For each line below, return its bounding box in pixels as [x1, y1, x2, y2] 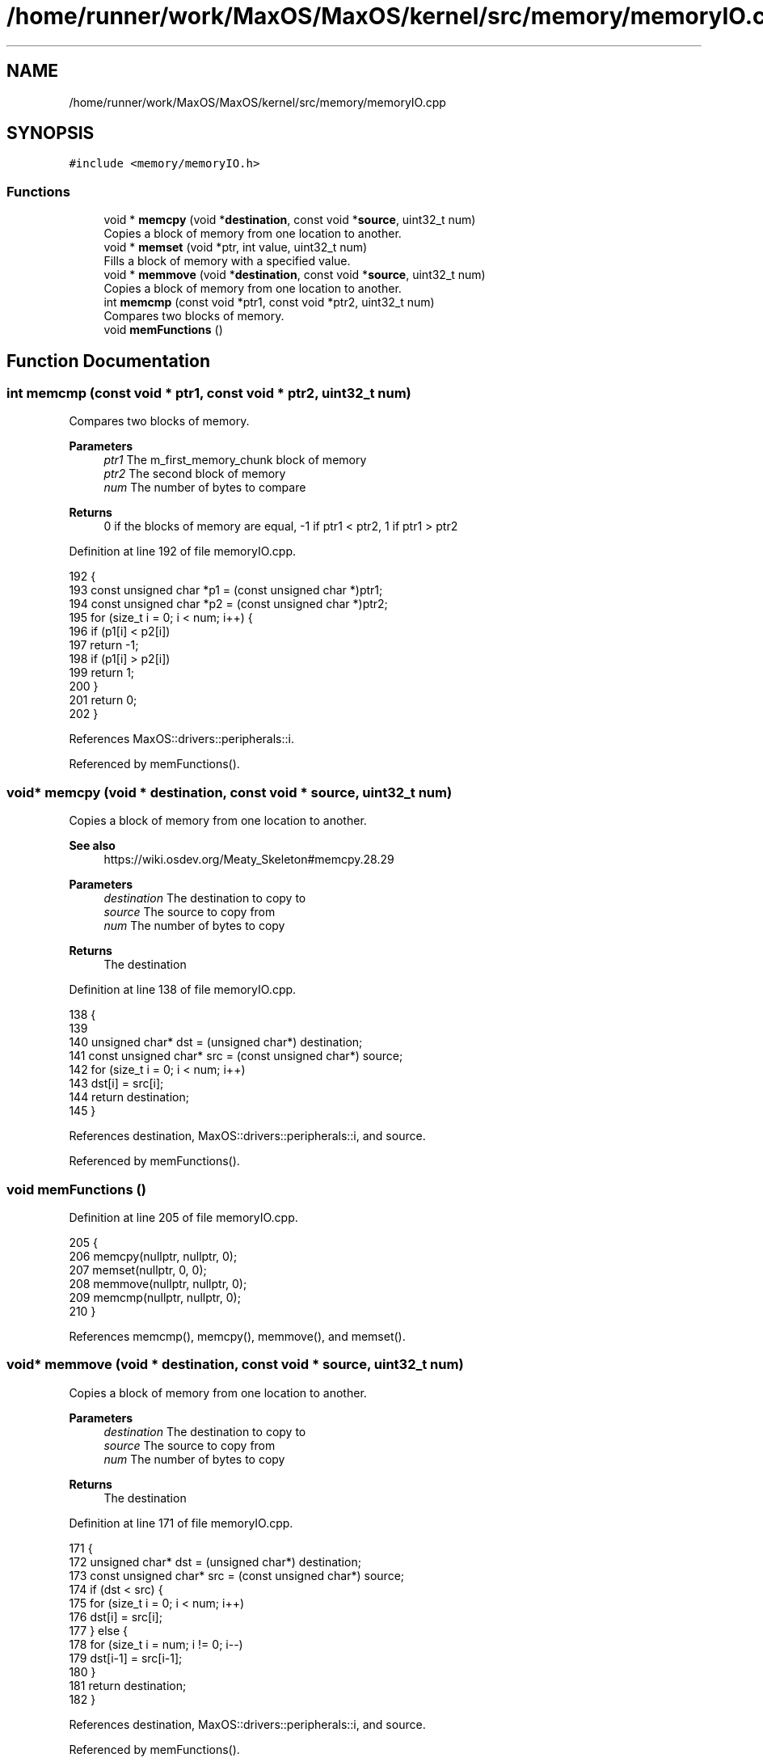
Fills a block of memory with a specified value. [103, 254, 351, 268]
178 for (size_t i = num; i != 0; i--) [69, 1637, 243, 1651]
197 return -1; [69, 638, 139, 653]
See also [69, 839, 116, 853]
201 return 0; [69, 693, 137, 708]
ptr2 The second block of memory [103, 467, 286, 481]
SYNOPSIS [6, 123, 95, 144]
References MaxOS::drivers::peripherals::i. [69, 732, 294, 746]
